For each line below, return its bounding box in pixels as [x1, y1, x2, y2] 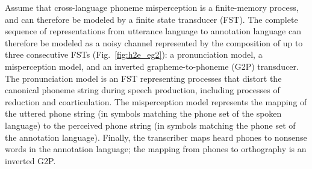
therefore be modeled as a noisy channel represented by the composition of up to [5, 36, 303, 49]
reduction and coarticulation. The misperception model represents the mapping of [5, 95, 307, 108]
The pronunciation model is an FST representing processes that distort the [5, 72, 282, 84]
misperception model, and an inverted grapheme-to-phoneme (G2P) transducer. [5, 60, 299, 72]
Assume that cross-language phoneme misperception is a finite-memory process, [5, 1, 299, 13]
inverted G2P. [5, 154, 56, 167]
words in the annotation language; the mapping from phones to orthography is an [5, 143, 307, 155]
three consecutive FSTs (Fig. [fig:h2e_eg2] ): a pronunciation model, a [5, 48, 263, 61]
